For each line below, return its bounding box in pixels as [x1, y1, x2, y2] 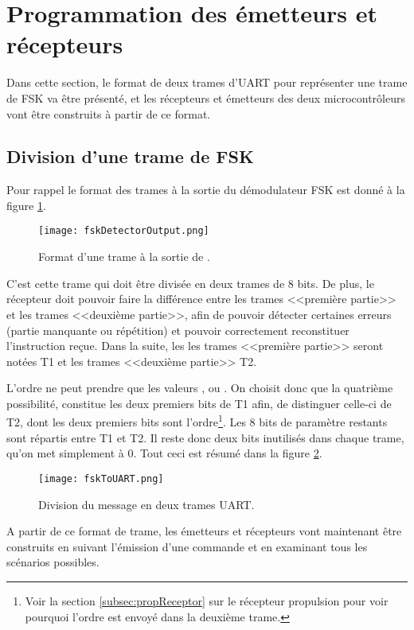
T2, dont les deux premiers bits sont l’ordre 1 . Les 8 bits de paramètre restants [6, 411, 388, 430]
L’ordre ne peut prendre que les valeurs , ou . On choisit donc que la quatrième [6, 379, 393, 396]
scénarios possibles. [6, 554, 100, 570]
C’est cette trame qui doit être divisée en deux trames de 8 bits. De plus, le [6, 274, 374, 291]
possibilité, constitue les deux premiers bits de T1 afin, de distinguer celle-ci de [6, 395, 392, 411]
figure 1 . [6, 196, 46, 213]
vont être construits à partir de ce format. [6, 105, 211, 122]
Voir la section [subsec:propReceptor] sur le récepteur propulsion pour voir [25, 592, 389, 609]
